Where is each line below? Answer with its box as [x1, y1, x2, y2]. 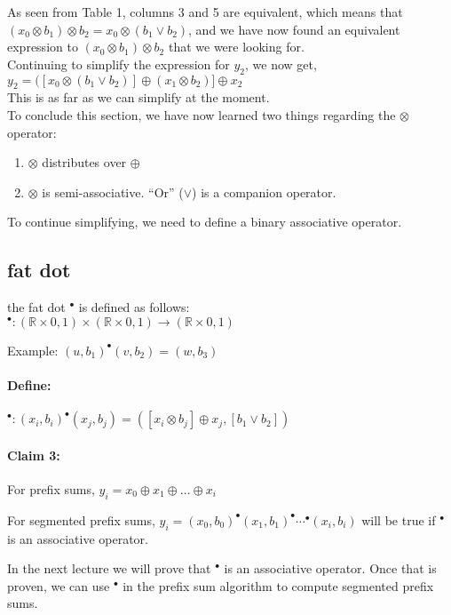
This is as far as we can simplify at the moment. [7, 88, 270, 107]
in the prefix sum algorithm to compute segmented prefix [123, 576, 434, 595]
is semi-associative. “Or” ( [42, 182, 184, 201]
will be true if [361, 510, 436, 529]
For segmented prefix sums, [7, 510, 155, 529]
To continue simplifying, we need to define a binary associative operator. [7, 212, 402, 231]
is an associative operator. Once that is [224, 559, 437, 578]
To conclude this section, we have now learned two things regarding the [7, 105, 396, 124]
